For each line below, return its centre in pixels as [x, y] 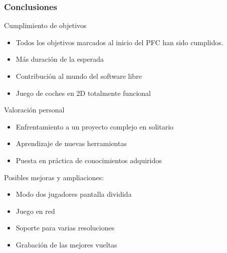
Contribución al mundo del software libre [79, 76]
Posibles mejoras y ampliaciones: [54, 177]
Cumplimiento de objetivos [45, 25]
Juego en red [35, 211]
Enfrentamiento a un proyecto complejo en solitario [95, 126]
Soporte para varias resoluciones [65, 228]
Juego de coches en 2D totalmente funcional [83, 93]
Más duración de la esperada [60, 59]
